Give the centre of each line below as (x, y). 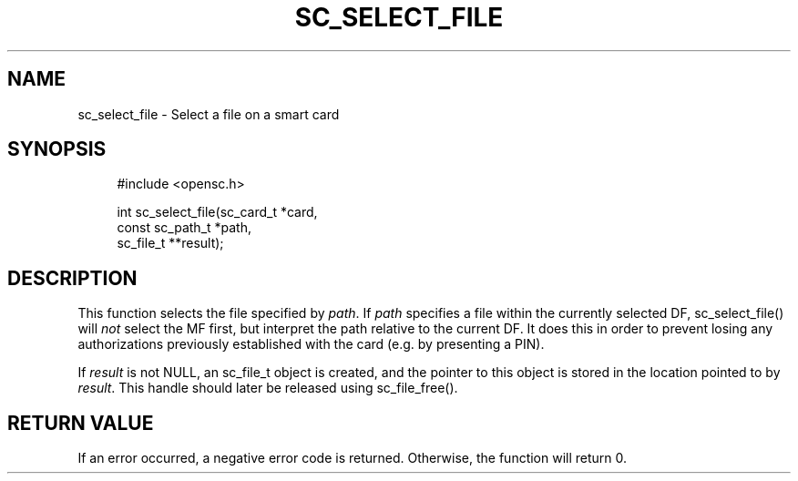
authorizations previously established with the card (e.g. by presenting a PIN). (311, 344)
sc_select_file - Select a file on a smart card (209, 114)
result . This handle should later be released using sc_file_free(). (268, 388)
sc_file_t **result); (170, 243)
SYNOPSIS (57, 149)
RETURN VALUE (81, 423)
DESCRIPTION (72, 278)
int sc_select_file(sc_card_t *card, (217, 212)
